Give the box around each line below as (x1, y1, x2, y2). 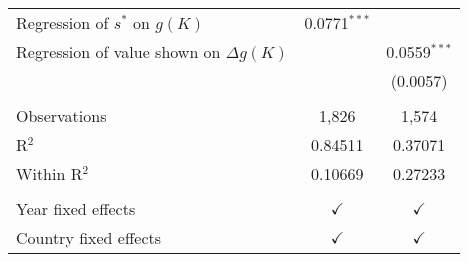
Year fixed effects (16, 197, 136, 220)
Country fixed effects (16, 226, 162, 249)
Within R (16, 162, 83, 185)
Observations (16, 104, 107, 127)
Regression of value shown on (16, 40, 221, 63)
